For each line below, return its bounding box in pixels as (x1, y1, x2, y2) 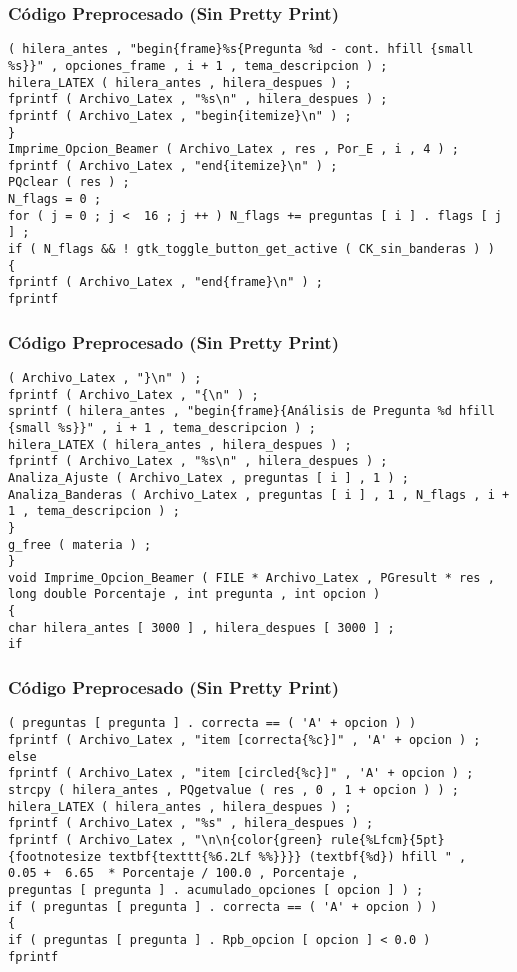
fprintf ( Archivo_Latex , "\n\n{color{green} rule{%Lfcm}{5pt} (8, 832, 445, 847)
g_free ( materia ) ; (8, 537, 152, 552)
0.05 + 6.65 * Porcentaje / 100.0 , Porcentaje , (8, 866, 359, 881)
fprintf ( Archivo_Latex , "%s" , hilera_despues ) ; (8, 816, 374, 831)
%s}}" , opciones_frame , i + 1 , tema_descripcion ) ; (8, 58, 388, 73)
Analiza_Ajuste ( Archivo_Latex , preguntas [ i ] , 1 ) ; (8, 470, 409, 485)
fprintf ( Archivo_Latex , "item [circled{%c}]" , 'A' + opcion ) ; (8, 766, 474, 781)
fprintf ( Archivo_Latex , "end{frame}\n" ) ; (8, 275, 323, 290)
